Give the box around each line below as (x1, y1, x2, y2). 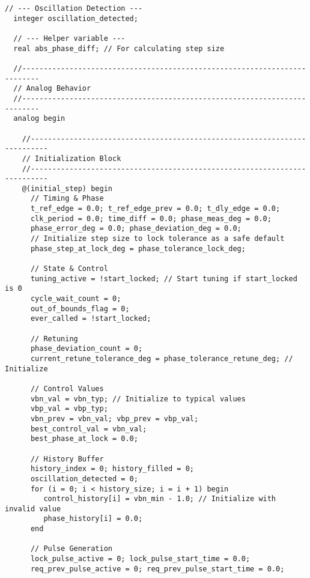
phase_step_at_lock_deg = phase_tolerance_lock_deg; (30, 244, 246, 253)
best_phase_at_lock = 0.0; (30, 434, 138, 443)
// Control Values (30, 384, 104, 393)
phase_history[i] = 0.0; (43, 514, 143, 523)
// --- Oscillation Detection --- (5, 4, 143, 13)
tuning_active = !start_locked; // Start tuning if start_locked (30, 274, 297, 283)
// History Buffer (30, 454, 104, 463)
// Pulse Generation (30, 544, 112, 553)
